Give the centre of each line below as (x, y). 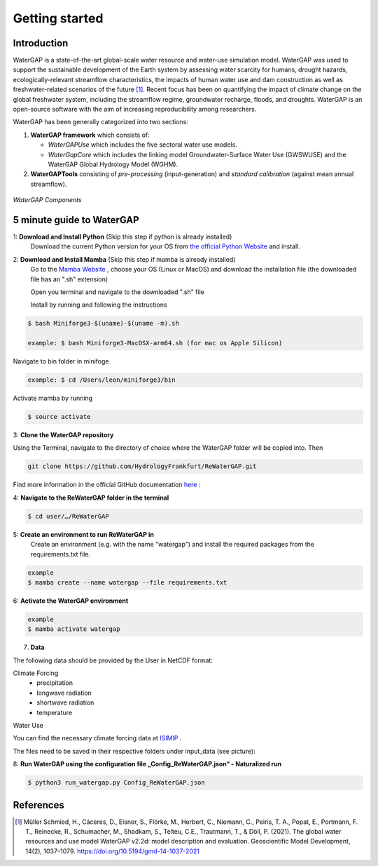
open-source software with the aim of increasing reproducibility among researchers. (135, 109)
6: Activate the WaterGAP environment (71, 601)
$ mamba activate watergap (74, 629)
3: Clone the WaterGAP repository (63, 435)
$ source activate (59, 417)
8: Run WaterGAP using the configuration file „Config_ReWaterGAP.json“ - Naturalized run (147, 764)
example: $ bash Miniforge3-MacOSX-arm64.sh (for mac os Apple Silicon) (155, 343)
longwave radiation (64, 693)
